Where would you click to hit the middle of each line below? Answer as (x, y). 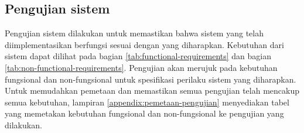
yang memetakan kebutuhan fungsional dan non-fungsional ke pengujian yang (144, 113)
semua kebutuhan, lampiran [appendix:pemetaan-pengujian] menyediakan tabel (147, 102)
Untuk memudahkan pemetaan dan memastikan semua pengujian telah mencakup (152, 91)
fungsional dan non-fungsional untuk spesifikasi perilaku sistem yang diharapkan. (151, 79)
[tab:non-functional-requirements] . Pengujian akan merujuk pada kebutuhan (141, 67)
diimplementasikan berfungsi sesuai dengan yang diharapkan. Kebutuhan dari (144, 44)
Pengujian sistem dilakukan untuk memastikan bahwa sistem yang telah (134, 33)
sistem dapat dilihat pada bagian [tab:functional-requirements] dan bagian (138, 56)
